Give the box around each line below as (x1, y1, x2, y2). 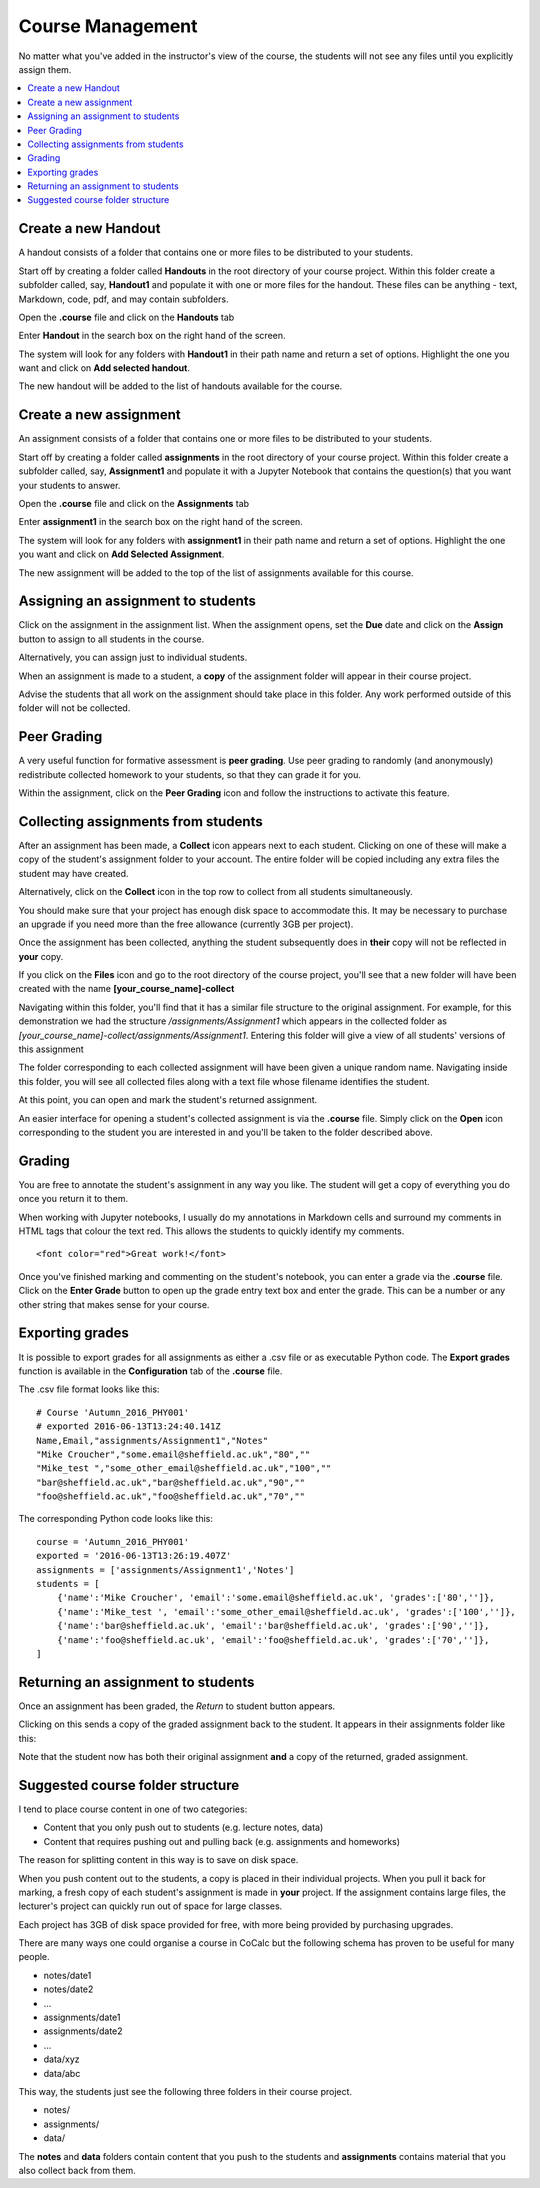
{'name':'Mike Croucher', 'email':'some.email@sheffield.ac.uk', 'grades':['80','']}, (56, 1592, 495, 1604)
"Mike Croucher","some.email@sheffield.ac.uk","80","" (36, 1448, 311, 1460)
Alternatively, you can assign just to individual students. (18, 651, 248, 664)
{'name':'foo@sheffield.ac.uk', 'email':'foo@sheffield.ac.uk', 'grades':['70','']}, (56, 1634, 490, 1645)
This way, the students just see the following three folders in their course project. (18, 2085, 353, 2097)
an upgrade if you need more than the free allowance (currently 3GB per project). (18, 918, 354, 930)
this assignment (18, 1043, 84, 1055)
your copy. (18, 950, 64, 962)
